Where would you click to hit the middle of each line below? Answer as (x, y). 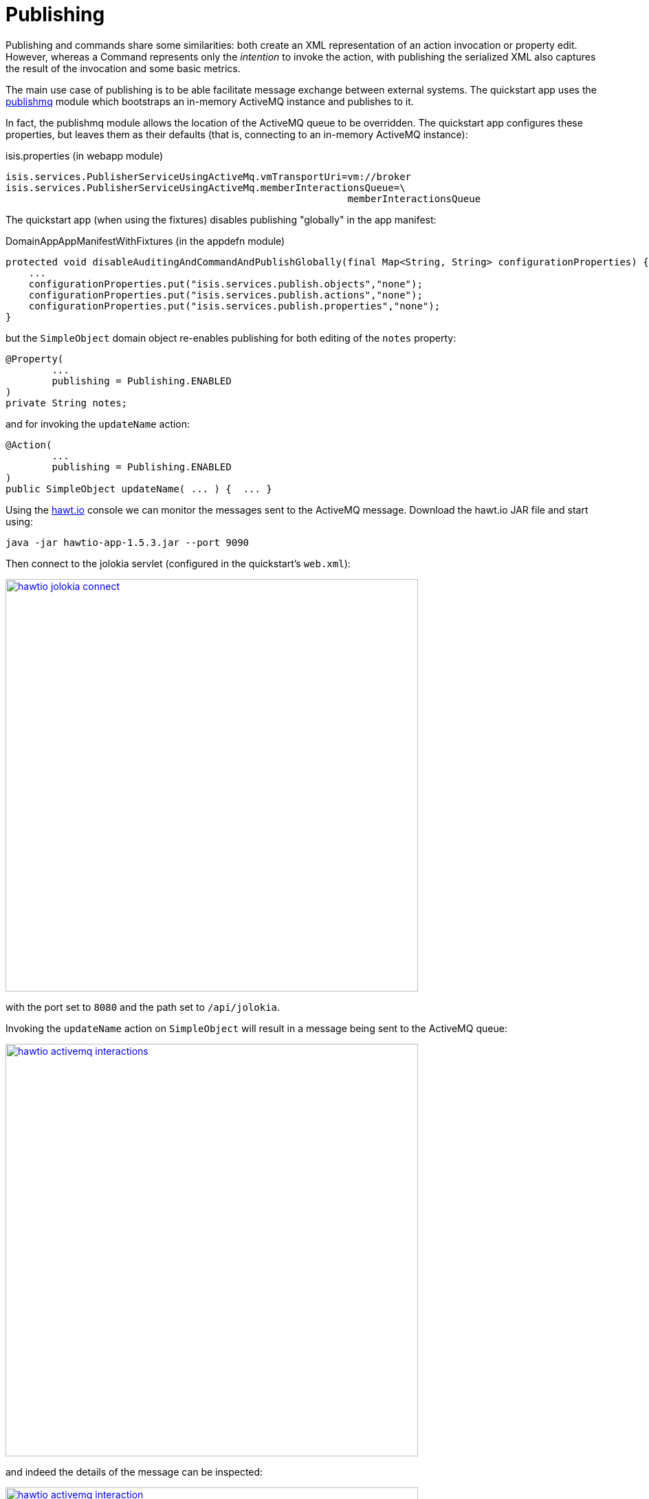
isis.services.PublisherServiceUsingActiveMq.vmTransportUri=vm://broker (209, 176)
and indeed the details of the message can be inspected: (134, 1471)
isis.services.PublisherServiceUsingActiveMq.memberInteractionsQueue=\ (206, 187)
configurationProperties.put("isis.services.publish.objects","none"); (225, 284)
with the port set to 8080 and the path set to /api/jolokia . (143, 1007)
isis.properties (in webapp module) (85, 155)
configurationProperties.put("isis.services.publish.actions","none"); (225, 295)
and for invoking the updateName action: (98, 424)
